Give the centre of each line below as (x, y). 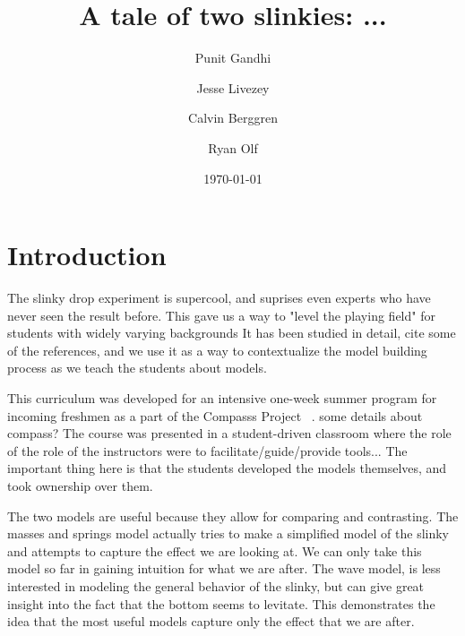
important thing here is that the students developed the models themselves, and (227, 468)
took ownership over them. (80, 485)
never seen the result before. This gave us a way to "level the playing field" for (221, 315)
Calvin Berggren (233, 118)
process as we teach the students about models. (137, 368)
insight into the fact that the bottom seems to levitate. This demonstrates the (221, 603)
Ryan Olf (233, 147)
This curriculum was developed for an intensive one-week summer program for (222, 398)
